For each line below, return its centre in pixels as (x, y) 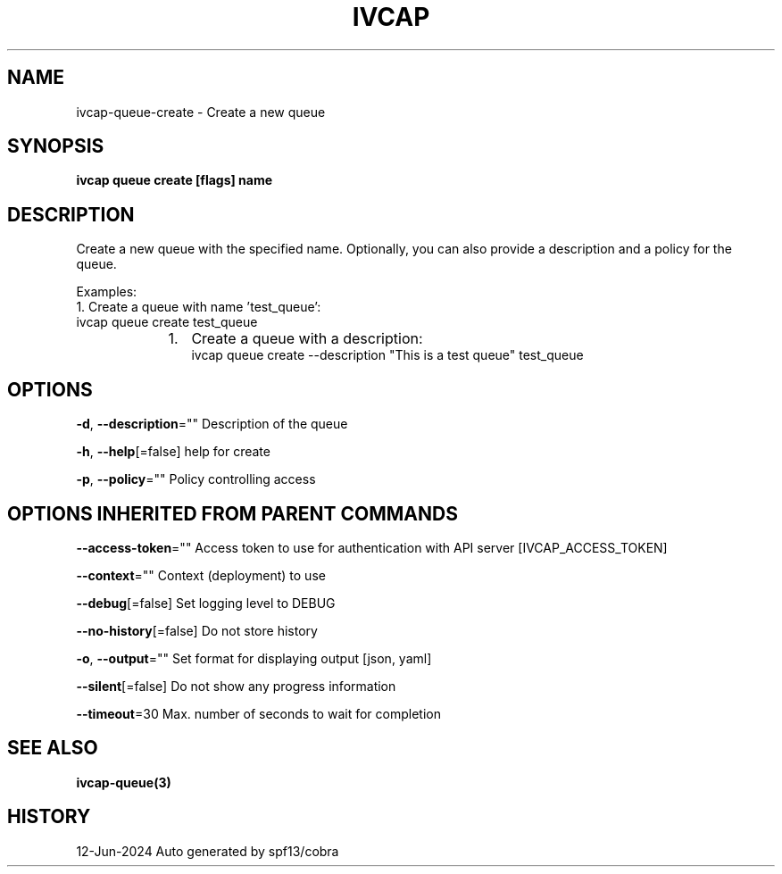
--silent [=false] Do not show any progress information (236, 686)
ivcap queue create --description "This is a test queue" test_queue (387, 355)
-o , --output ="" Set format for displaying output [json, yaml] (254, 658)
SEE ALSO (53, 748)
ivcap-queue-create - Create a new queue (201, 112)
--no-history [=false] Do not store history (197, 630)
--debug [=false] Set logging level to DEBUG (206, 603)
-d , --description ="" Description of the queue (212, 424)
